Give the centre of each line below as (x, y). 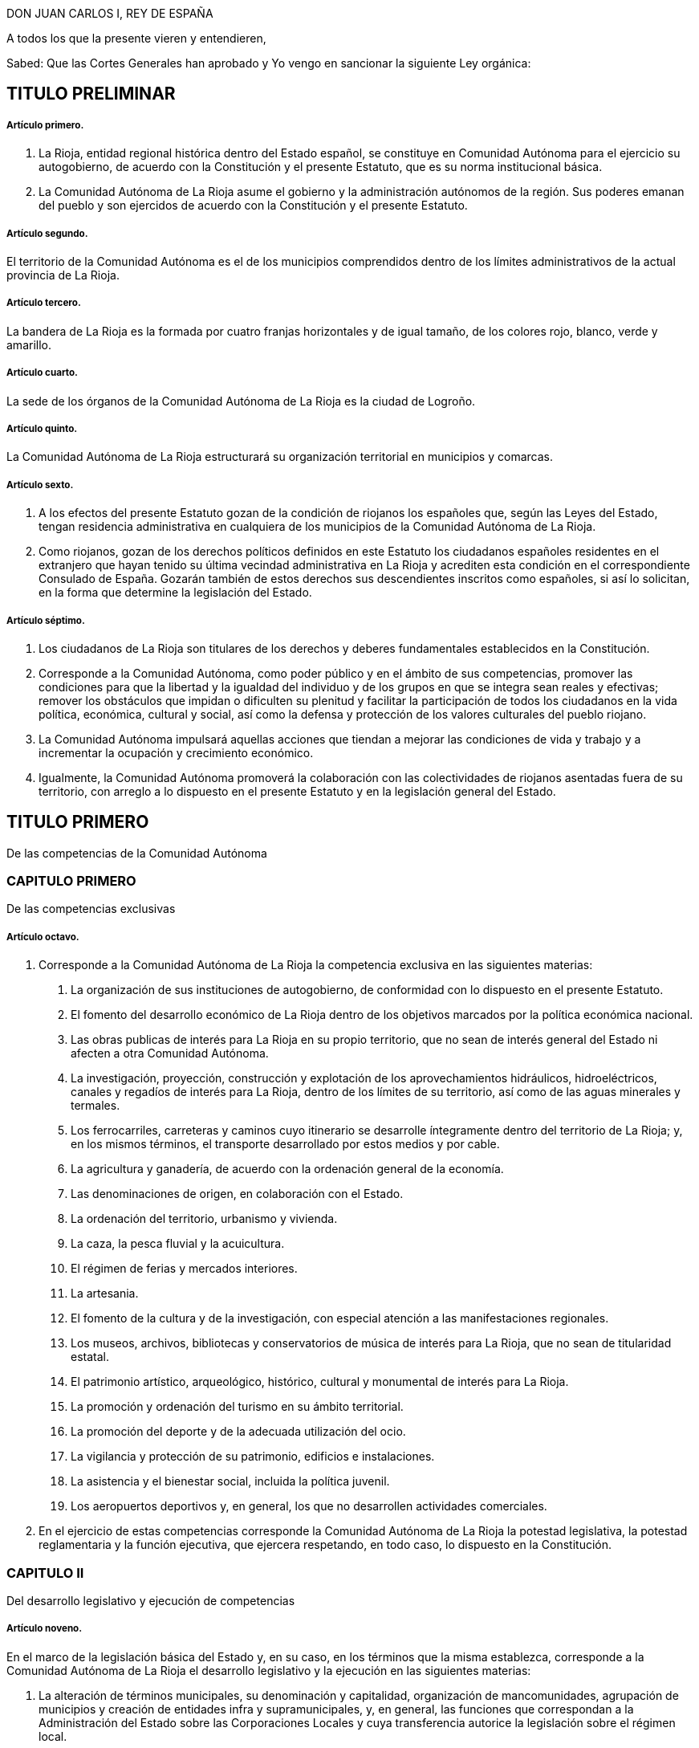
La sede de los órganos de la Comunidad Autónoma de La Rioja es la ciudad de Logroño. (241, 401)
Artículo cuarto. (42, 373)
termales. (96, 1106)
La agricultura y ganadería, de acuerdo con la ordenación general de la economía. (287, 1169)
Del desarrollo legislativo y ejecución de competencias (151, 1601)
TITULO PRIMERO (78, 822)
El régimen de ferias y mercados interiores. (184, 1269)
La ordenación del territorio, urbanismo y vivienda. (204, 1219)
